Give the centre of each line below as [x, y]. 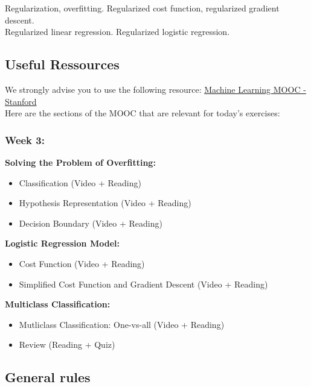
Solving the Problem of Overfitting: [80, 162]
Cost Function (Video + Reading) [82, 263]
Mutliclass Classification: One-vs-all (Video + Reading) [122, 324]
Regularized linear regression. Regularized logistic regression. [117, 32]
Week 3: [25, 140]
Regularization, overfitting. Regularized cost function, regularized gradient [142, 8]
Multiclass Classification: [58, 304]
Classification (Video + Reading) [80, 182]
